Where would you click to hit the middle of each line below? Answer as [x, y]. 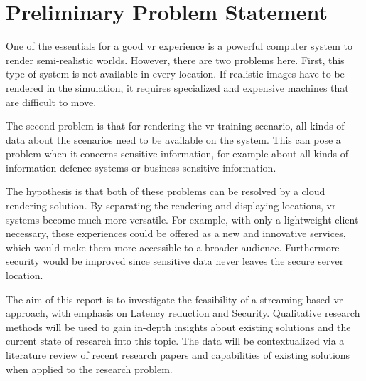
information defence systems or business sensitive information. [141, 167]
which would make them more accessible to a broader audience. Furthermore [173, 247]
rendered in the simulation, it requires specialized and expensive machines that [177, 87]
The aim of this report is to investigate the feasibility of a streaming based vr [174, 299]
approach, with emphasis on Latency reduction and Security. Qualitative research [183, 313]
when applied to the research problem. [89, 369]
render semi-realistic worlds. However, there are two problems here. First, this [175, 59]
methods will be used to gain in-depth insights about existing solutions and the [178, 327]
